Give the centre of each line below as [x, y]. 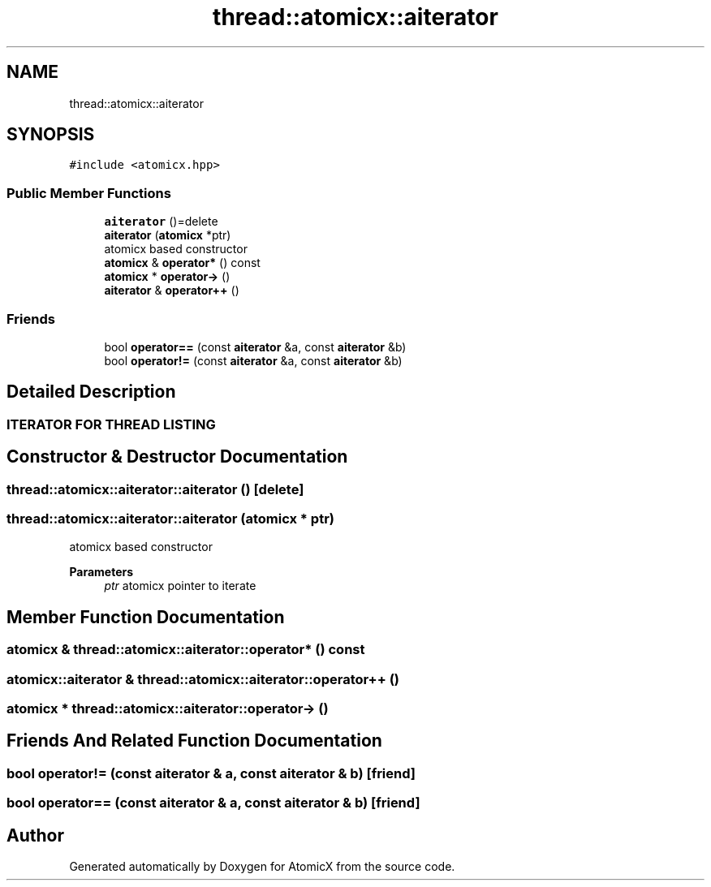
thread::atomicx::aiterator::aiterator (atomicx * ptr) [171, 519]
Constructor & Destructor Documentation [177, 457]
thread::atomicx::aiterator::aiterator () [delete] [155, 489]
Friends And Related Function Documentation [194, 741]
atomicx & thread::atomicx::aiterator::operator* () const [186, 650]
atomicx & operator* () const [182, 263]
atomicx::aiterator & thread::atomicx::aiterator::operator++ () [203, 679]
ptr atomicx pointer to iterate [180, 586]
